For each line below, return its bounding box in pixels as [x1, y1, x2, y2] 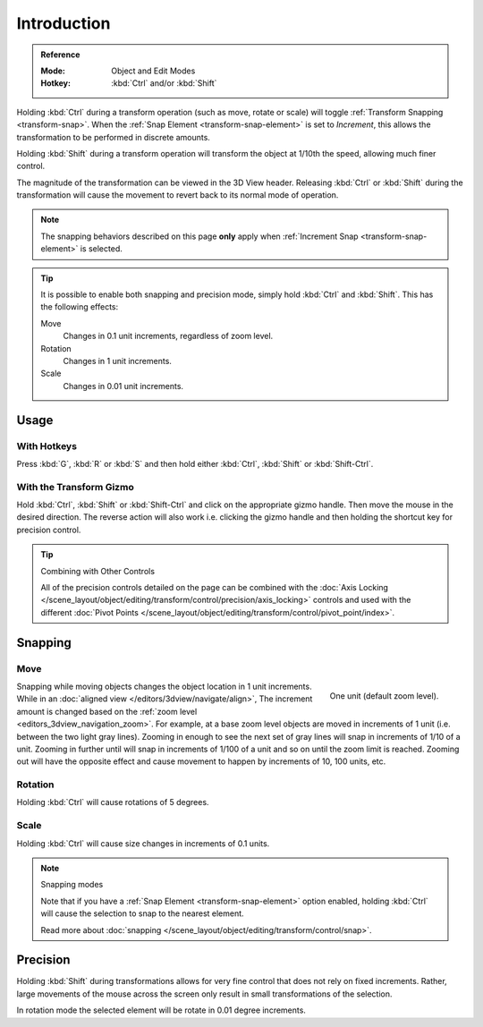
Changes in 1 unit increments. [63, 355, 172, 366]
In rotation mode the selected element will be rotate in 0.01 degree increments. [16, 1005, 306, 1015]
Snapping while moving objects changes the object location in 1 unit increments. [16, 681, 312, 692]
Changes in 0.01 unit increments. [63, 380, 183, 391]
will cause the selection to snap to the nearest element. [40, 908, 245, 919]
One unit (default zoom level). [329, 690, 439, 701]
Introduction [16, 13, 111, 33]
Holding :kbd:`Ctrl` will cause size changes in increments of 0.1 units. [16, 837, 270, 849]
